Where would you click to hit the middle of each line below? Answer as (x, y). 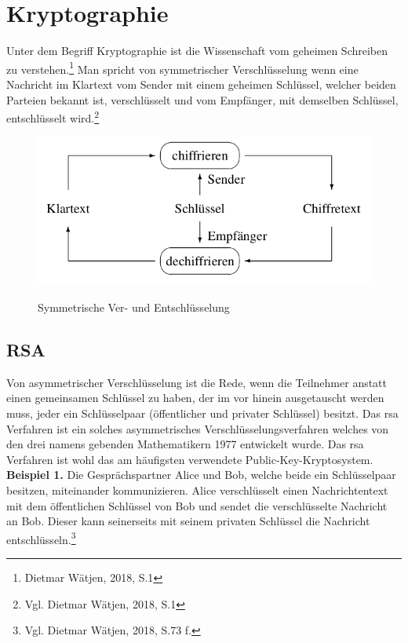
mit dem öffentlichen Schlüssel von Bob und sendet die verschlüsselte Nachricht (197, 505)
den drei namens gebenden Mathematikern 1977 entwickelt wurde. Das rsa (185, 444)
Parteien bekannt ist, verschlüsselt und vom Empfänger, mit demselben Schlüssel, (202, 99)
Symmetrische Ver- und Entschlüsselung (134, 307)
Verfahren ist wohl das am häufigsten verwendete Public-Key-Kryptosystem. (190, 459)
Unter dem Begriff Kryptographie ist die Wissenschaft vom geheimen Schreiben (197, 51)
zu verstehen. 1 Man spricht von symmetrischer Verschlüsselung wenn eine (182, 68)
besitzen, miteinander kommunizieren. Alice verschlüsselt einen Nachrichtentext (197, 490)
